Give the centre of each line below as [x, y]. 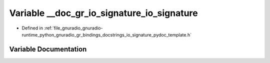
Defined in [32, 28]
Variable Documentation [48, 49]
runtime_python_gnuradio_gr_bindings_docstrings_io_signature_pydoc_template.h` [107, 34]
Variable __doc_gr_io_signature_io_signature [103, 13]
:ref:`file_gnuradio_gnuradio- [73, 28]
